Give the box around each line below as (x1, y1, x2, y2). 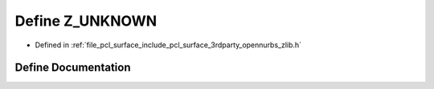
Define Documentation (14, 61, 131, 75)
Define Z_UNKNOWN (14, 12, 158, 30)
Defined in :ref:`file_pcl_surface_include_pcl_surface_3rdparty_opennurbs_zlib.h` (35, 40, 301, 50)
